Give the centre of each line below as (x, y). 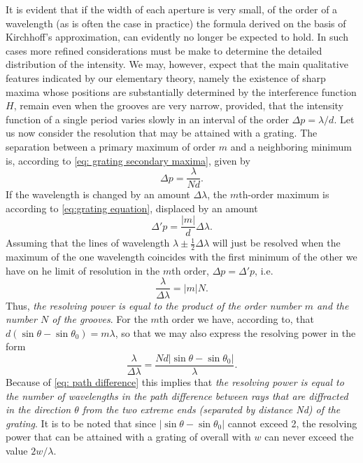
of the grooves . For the (100, 319)
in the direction (38, 409)
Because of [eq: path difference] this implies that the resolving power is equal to (175, 381)
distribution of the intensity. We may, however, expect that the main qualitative (177, 64)
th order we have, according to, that (236, 319)
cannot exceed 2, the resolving (292, 423)
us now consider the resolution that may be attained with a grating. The (162, 133)
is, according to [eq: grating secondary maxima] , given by (128, 160)
